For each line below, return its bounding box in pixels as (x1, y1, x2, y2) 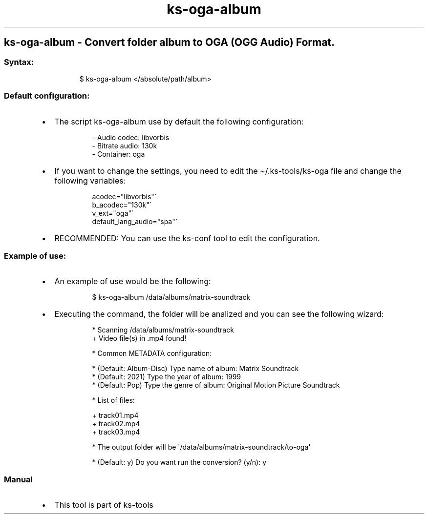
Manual (4, 474, 33, 484)
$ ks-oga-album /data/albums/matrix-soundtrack (92, 293, 251, 302)
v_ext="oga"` (92, 208, 134, 217)
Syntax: (4, 57, 34, 67)
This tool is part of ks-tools (54, 500, 153, 510)
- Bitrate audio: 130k (92, 141, 157, 150)
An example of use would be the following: (54, 276, 211, 287)
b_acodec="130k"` (92, 200, 152, 209)
